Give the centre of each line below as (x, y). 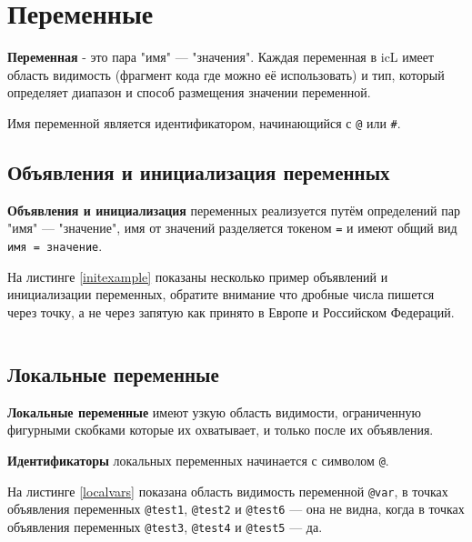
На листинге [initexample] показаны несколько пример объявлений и (198, 276)
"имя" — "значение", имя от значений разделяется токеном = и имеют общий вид (232, 228)
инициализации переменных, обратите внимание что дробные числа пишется (221, 294)
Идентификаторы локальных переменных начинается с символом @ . (198, 460)
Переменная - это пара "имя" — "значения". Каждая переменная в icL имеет (221, 57)
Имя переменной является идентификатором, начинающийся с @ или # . (204, 122)
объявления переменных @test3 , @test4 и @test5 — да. (165, 526)
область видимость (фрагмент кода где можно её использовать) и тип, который (226, 74)
